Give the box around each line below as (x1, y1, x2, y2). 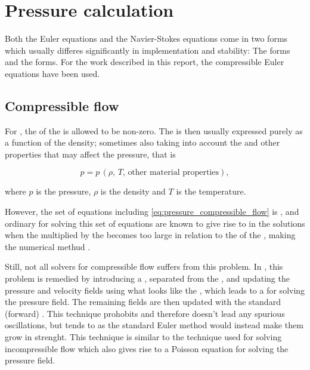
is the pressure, (36, 185, 91, 198)
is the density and (100, 185, 166, 198)
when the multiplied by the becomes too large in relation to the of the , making (5, 229, 296, 241)
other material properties (128, 168, 219, 177)
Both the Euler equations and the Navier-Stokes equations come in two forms (5, 32, 288, 45)
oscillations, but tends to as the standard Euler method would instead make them (5, 319, 303, 331)
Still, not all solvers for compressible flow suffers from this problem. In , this (5, 260, 283, 273)
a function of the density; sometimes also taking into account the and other (5, 136, 280, 149)
